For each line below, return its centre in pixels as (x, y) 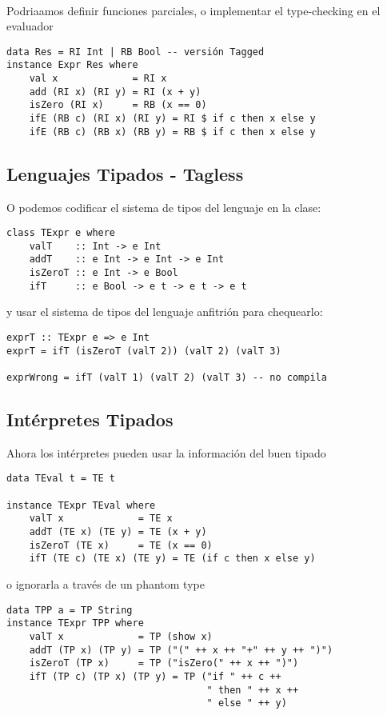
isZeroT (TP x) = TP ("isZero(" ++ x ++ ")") (164, 663)
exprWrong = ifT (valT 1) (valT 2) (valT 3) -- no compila (167, 378)
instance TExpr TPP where (75, 623)
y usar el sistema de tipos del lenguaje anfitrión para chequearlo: (165, 312)
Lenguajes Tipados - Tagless (125, 173)
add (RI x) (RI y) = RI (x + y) (115, 92)
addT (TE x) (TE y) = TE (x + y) (118, 532)
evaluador (30, 26)
